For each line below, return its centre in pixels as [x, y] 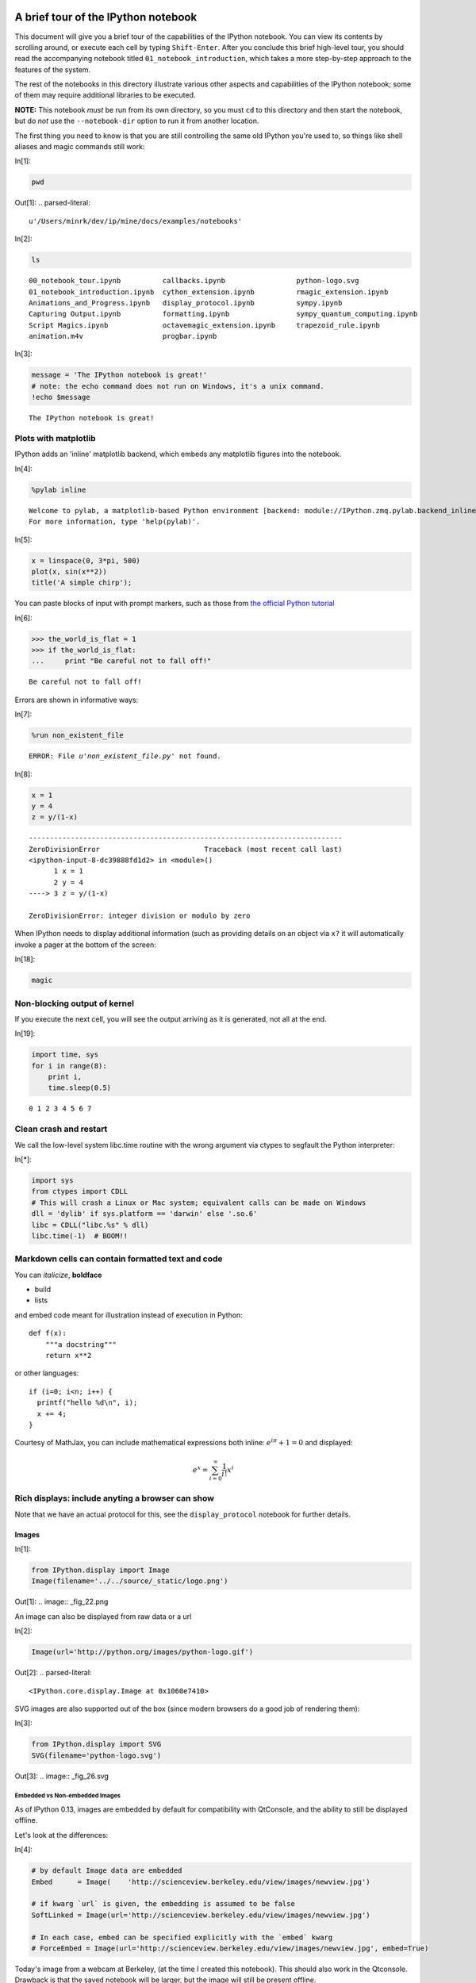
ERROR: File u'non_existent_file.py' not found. [125, 756]
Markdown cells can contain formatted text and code [119, 1259]
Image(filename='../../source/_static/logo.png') [130, 1581]
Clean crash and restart [61, 1129]
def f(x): [48, 1333]
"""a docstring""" [81, 1344]
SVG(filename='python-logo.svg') [96, 1755]
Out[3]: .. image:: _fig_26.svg [61, 1776]
